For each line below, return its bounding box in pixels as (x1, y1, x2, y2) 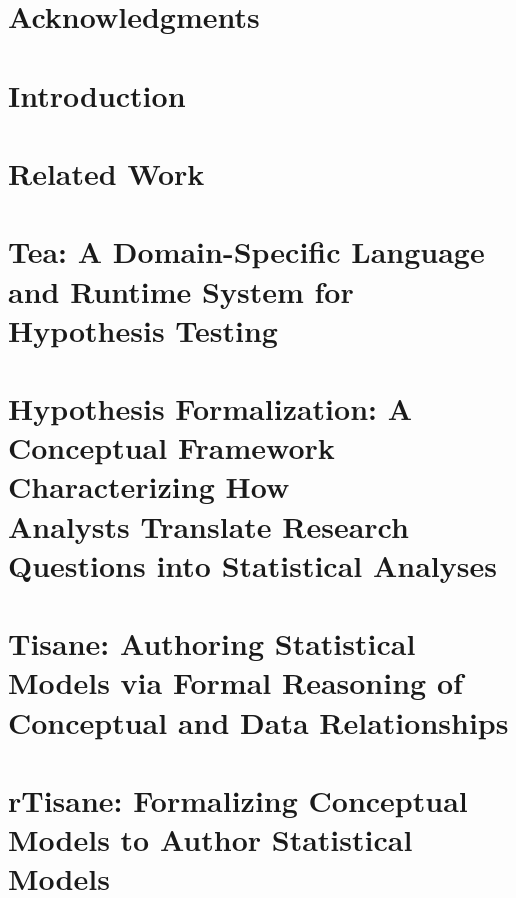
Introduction (8, 74, 186, 115)
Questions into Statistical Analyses (8, 544, 497, 585)
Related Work (8, 152, 205, 193)
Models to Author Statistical (8, 819, 413, 860)
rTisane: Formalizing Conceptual (8, 779, 468, 820)
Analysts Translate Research (8, 505, 409, 546)
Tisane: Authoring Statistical (8, 623, 416, 664)
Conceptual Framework (8, 427, 335, 468)
